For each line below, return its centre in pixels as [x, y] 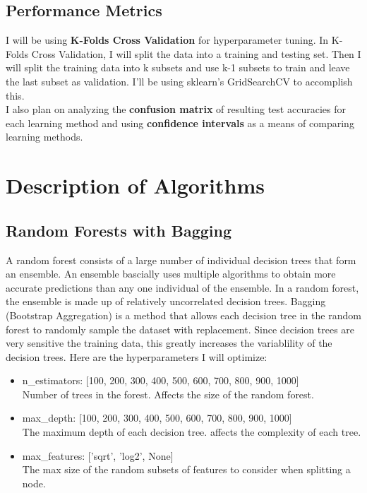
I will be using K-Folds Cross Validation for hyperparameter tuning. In [167, 40]
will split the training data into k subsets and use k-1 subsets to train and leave [178, 67]
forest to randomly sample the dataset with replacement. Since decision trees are [180, 329]
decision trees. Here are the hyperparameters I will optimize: [137, 356]
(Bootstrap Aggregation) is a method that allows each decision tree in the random [183, 315]
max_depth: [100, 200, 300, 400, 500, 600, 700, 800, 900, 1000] [157, 418]
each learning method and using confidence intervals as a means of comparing [180, 123]
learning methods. [44, 137]
